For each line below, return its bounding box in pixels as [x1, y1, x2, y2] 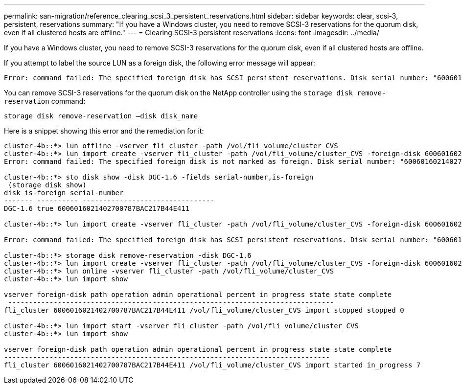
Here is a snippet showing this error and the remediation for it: [4, 127, 204, 135]
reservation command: [4, 97, 86, 105]
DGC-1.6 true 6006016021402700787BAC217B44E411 [4, 205, 190, 212]
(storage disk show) [8, 181, 87, 189]
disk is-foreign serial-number [4, 189, 124, 197]
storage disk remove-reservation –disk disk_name [4, 112, 198, 120]
